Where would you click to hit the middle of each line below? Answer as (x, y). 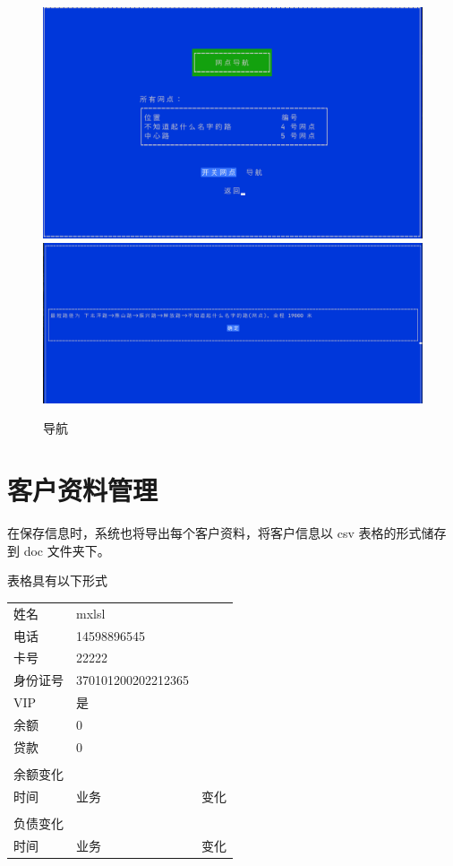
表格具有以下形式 (57, 580)
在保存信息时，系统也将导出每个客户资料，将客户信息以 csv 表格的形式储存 (227, 533)
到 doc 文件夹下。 (59, 550)
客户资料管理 (83, 490)
